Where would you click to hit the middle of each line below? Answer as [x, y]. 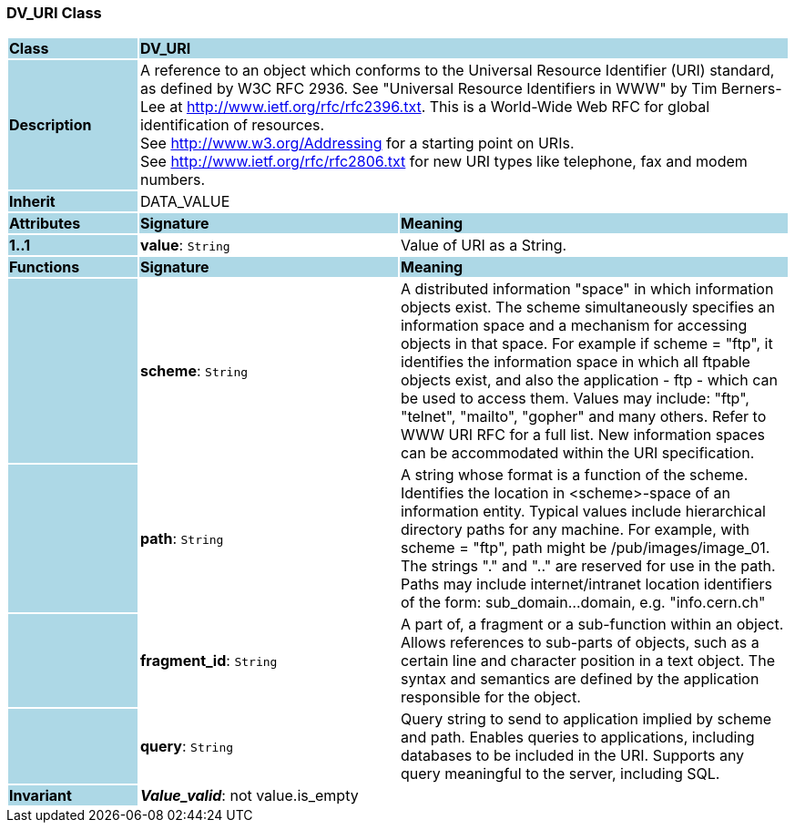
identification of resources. [232, 125]
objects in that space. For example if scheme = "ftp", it [586, 344]
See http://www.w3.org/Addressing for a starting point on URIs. [357, 143]
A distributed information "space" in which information [587, 289]
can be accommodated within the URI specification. [577, 453]
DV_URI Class [54, 13]
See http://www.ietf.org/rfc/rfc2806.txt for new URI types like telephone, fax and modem [443, 162]
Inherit [32, 202]
